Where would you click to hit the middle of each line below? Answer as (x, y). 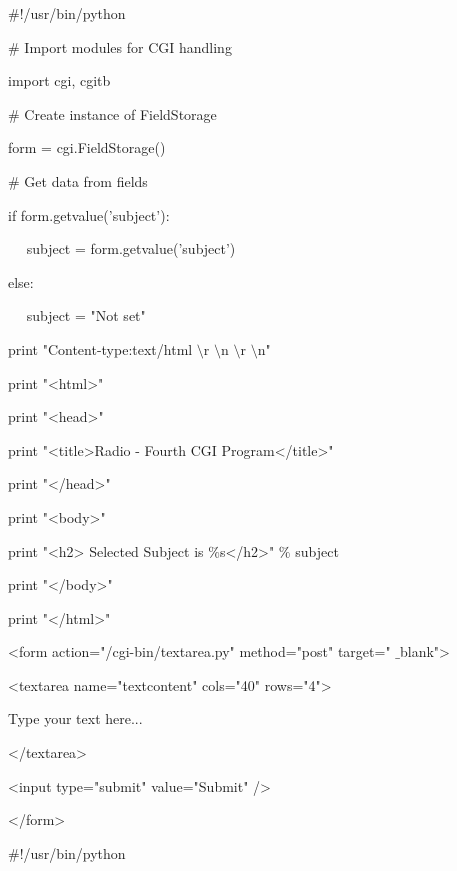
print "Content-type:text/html (100, 348)
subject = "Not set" (86, 315)
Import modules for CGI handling (128, 46)
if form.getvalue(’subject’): (89, 214)
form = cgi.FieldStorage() (87, 147)
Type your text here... (75, 718)
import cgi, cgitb (59, 80)
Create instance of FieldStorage (120, 113)
